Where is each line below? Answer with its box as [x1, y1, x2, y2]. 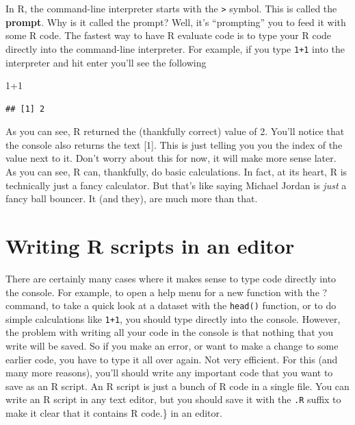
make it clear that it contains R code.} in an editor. [5, 406, 222, 420]
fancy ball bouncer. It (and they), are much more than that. [5, 191, 258, 206]
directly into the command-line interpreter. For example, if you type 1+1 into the [5, 41, 345, 56]
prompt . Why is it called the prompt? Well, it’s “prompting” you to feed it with [5, 14, 346, 29]
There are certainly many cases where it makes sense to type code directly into [5, 271, 337, 285]
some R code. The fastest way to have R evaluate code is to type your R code [5, 28, 332, 42]
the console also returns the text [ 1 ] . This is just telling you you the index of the [5, 137, 343, 151]
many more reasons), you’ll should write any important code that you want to [5, 365, 333, 380]
